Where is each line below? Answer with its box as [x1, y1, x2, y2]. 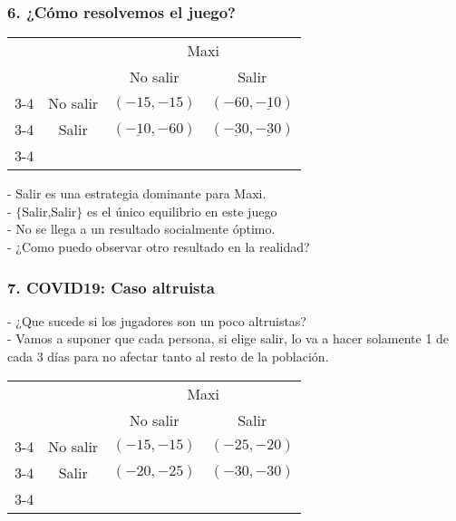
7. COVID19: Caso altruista [7, 275, 215, 298]
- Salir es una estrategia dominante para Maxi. [7, 184, 267, 203]
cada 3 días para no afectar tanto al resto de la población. [7, 347, 329, 365]
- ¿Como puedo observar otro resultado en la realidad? [7, 237, 310, 256]
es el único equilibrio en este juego [87, 201, 277, 220]
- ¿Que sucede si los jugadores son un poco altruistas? [7, 311, 306, 330]
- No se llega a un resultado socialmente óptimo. [7, 219, 276, 238]
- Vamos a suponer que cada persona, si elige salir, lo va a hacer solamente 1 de [7, 329, 450, 348]
